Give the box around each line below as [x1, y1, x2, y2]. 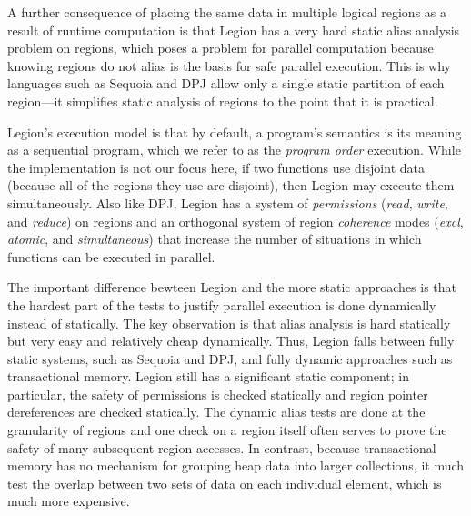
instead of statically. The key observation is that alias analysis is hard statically [7, 313, 451, 332]
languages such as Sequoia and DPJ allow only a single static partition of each [7, 74, 445, 93]
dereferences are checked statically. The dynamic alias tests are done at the [7, 402, 426, 421]
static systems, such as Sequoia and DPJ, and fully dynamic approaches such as [7, 349, 453, 368]
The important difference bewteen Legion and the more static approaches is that [7, 278, 457, 297]
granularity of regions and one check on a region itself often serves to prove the [7, 420, 447, 440]
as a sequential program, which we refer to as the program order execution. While [7, 140, 461, 159]
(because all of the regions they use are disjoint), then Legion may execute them [7, 176, 455, 195]
